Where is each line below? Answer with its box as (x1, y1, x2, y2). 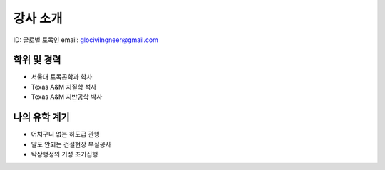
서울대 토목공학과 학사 (31, 73, 93, 81)
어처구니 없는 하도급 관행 (31, 130, 100, 139)
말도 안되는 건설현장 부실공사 (31, 139, 112, 149)
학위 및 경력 (13, 54, 61, 66)
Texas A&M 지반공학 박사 (31, 92, 103, 101)
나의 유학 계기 (13, 111, 70, 124)
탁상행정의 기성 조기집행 (31, 149, 98, 158)
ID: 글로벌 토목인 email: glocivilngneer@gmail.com (13, 36, 158, 44)
